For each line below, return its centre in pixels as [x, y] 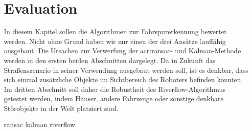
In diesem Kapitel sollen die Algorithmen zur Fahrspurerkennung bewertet [115, 32]
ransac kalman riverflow [40, 124]
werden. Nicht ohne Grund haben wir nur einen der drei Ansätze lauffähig [115, 41]
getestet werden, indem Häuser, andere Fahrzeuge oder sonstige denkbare [114, 98]
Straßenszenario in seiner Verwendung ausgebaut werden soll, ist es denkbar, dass [126, 70]
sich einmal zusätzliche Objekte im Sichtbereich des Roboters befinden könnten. [124, 79]
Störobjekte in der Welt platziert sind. [61, 108]
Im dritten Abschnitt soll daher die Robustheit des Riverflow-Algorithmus [115, 89]
